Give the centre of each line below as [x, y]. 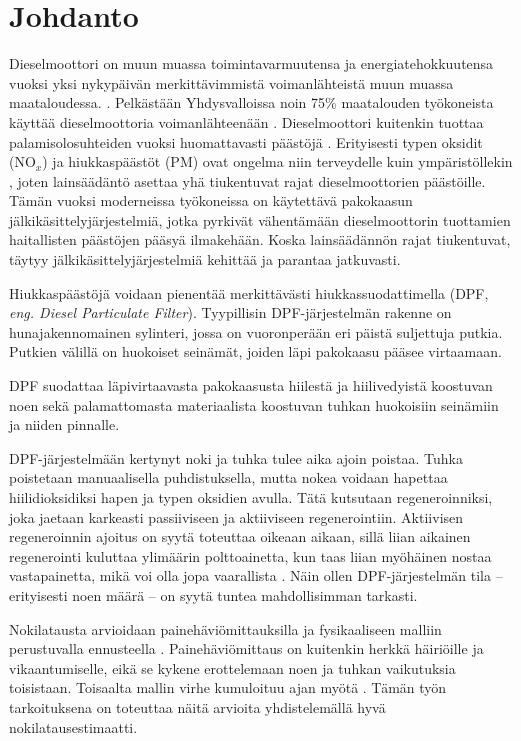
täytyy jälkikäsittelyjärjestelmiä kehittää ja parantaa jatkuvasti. [205, 259]
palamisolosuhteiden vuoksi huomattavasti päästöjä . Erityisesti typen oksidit [246, 141]
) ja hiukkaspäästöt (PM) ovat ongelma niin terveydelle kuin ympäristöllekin [277, 161]
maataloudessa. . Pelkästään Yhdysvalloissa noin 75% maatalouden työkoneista [251, 102]
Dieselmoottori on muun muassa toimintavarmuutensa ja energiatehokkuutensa [251, 63]
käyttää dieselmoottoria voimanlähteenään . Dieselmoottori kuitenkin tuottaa [246, 121]
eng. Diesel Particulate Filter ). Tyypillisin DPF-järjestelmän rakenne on [230, 312]
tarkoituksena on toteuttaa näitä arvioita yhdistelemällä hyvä [197, 706]
